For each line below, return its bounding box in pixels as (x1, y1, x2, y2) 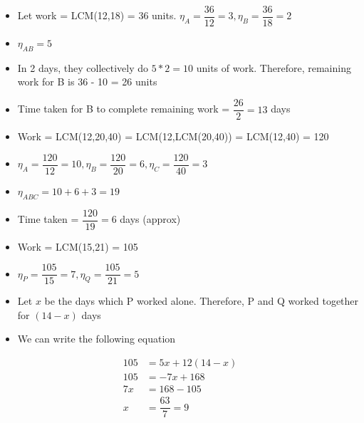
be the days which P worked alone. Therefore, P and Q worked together (44, 293, 359, 308)
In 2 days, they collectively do (17, 60, 149, 75)
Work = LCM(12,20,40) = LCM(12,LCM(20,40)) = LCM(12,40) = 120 (17, 129, 329, 144)
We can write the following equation (17, 331, 176, 346)
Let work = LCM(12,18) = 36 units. (17, 8, 177, 23)
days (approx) (120, 211, 181, 226)
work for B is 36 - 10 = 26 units (17, 74, 157, 89)
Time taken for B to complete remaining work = (17, 101, 230, 116)
